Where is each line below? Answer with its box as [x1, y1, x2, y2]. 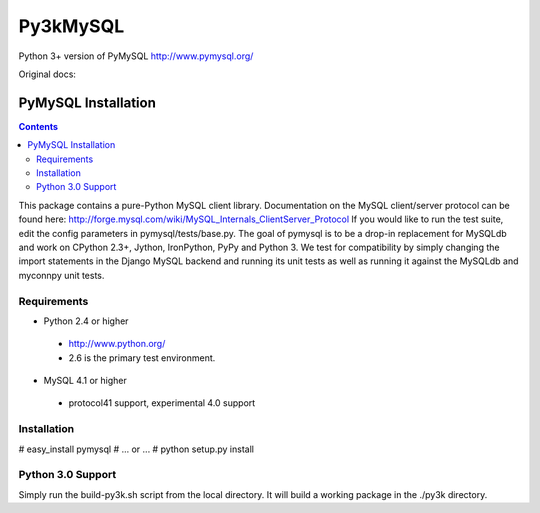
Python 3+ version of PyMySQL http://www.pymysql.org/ [18, 50, 254, 62]
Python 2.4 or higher [43, 315, 129, 327]
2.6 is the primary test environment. [68, 351, 216, 364]
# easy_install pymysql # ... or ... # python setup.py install [18, 443, 255, 455]
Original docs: [18, 68, 77, 80]
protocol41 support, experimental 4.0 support [68, 397, 256, 409]
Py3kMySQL [18, 15, 125, 37]
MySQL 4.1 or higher [43, 375, 127, 387]
